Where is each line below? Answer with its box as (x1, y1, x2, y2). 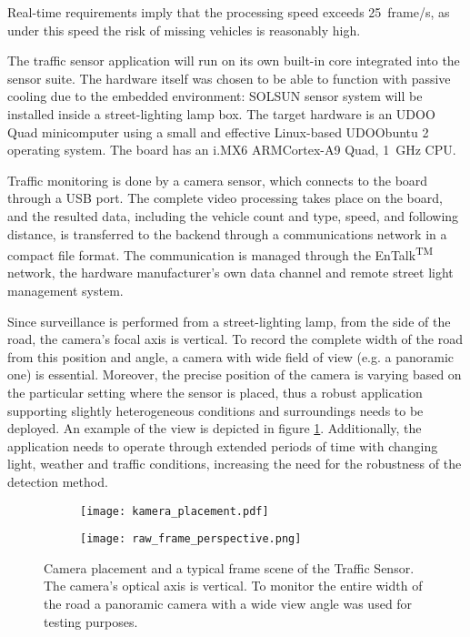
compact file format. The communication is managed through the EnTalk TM (7, 243, 434, 264)
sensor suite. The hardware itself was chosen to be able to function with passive (7, 68, 451, 87)
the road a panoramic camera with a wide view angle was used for (44, 594, 413, 612)
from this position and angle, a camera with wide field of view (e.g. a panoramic (7, 347, 455, 366)
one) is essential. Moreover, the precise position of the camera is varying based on (7, 365, 462, 384)
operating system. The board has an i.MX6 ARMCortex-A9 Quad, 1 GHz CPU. (7, 140, 456, 159)
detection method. (7, 471, 108, 490)
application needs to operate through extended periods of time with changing (7, 436, 438, 455)
